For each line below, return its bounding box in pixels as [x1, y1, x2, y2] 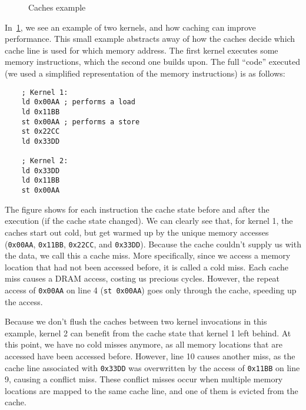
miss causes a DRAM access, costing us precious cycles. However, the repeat [5, 272, 280, 285]
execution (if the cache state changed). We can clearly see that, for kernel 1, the [5, 214, 293, 227]
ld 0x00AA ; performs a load [21, 98, 135, 107]
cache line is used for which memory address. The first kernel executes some [5, 44, 278, 56]
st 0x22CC [21, 127, 60, 136]
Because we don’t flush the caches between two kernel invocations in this [5, 315, 267, 328]
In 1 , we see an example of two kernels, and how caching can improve [5, 21, 256, 33]
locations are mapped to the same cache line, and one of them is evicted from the [5, 384, 298, 396]
